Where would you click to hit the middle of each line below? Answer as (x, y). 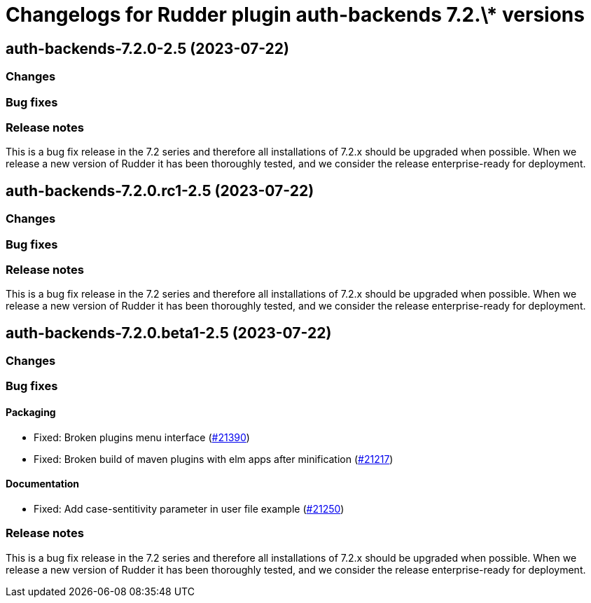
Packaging (31, 413)
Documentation (43, 484)
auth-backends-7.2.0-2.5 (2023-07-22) (147, 48)
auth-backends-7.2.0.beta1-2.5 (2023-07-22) (169, 333)
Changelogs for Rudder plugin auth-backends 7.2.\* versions (295, 15)
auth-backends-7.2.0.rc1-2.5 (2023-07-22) (160, 190)
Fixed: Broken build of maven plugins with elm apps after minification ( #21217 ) (214, 459)
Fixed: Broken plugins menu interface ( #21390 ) (142, 437)
